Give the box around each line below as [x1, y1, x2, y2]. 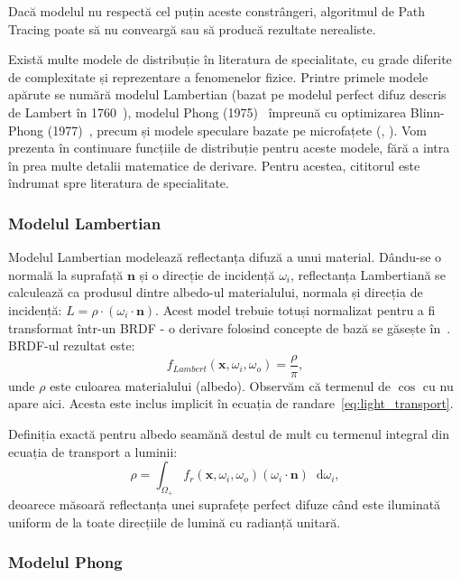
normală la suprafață [8, 265, 124, 284]
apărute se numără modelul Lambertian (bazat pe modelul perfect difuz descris [8, 85, 447, 104]
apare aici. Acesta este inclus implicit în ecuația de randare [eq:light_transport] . [8, 394, 454, 413]
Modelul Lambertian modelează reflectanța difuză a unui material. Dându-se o [8, 247, 442, 266]
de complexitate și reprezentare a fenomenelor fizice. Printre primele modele [8, 67, 429, 86]
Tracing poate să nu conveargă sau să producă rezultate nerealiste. [8, 19, 376, 38]
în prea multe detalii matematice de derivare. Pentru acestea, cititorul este [8, 155, 420, 174]
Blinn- [410, 102, 445, 121]
